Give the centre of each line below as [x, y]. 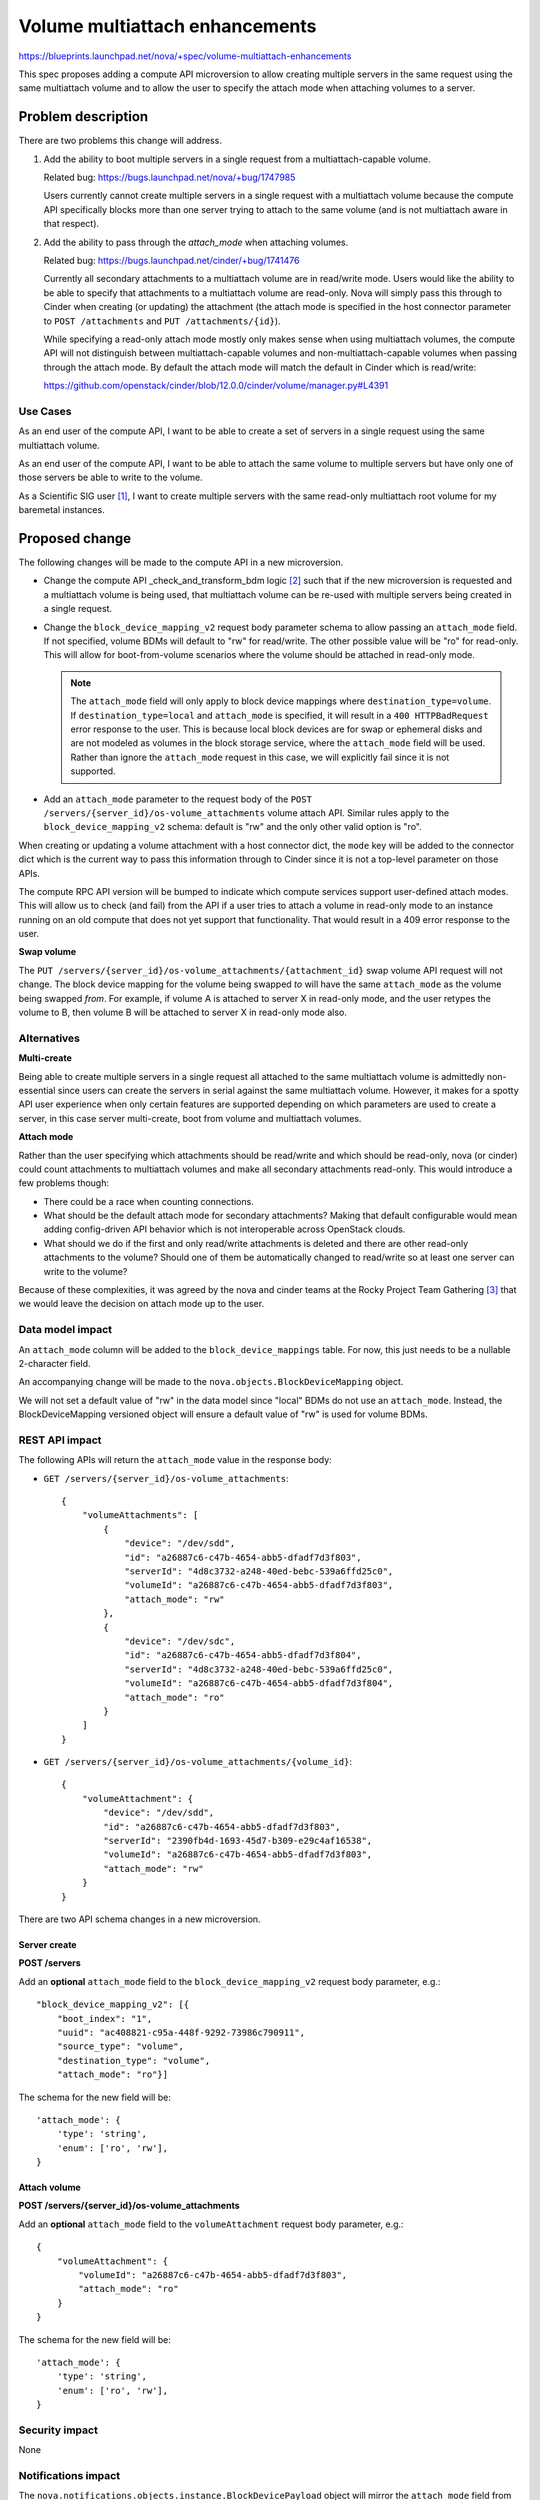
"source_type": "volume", [120, 2046]
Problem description [83, 116]
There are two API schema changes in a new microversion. [139, 1919]
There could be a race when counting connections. [148, 1201]
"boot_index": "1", [104, 2018]
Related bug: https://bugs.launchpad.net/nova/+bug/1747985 [169, 177]
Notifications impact [69, 2476]
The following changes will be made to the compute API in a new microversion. [181, 562]
